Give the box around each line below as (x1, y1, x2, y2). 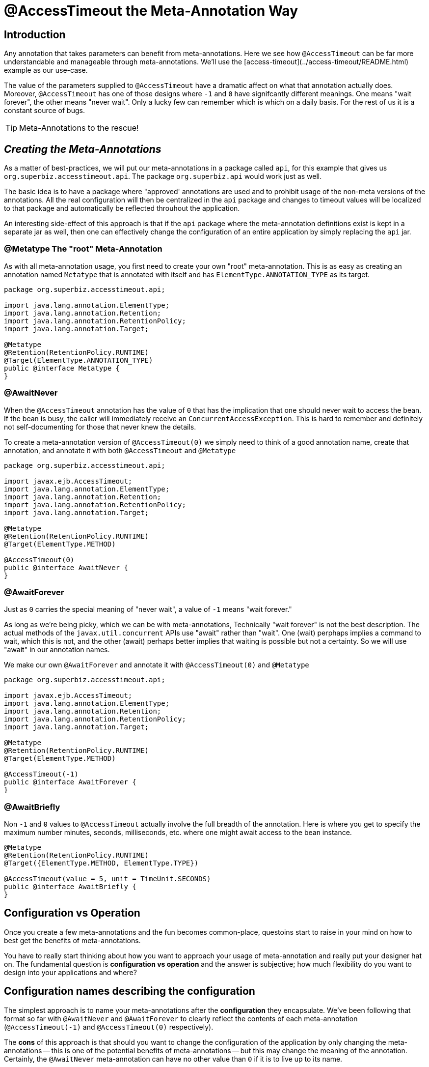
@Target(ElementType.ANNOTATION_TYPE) (4, 356, 153, 364)
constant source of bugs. (4, 106, 85, 115)
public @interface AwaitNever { (4, 563, 128, 572)
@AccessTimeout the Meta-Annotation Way (4, 2, 298, 19)
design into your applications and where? (4, 968, 137, 977)
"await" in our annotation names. (4, 645, 110, 654)
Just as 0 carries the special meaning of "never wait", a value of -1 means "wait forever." (4, 605, 292, 614)
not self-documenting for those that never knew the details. (4, 422, 196, 431)
